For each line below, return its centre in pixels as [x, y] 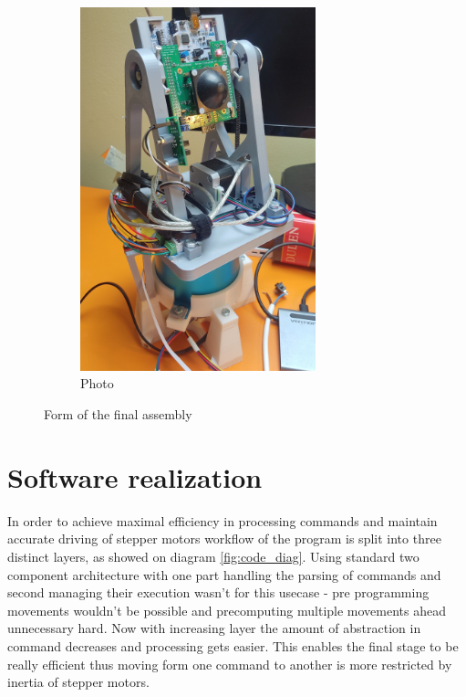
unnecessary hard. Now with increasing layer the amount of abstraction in [214, 628]
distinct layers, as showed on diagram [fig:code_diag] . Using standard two [213, 556]
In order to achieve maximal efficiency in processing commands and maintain [223, 520]
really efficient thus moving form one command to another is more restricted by [230, 664]
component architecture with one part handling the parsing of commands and [224, 574]
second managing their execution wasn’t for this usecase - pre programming [218, 592]
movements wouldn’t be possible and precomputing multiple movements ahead [227, 610]
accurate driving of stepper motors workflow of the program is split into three [224, 539]
